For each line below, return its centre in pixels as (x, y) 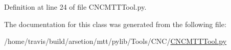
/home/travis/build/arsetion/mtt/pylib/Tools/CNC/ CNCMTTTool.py (115, 41)
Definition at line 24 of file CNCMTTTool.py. (75, 7)
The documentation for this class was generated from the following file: (115, 24)
